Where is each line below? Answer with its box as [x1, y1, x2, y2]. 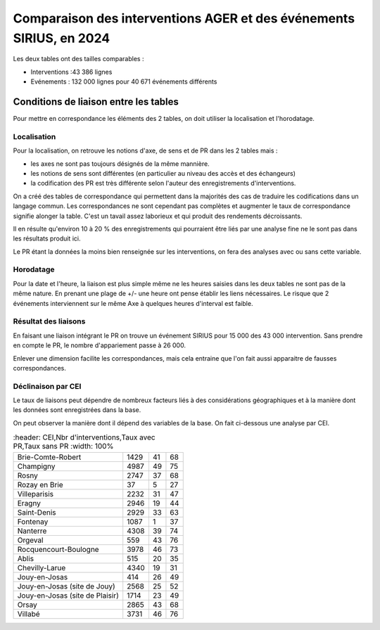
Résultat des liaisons [13, 316, 86, 326]
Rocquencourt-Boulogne [17, 544, 99, 554]
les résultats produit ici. [13, 234, 81, 243]
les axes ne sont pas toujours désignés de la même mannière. [30, 159, 210, 168]
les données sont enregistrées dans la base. [13, 406, 141, 414]
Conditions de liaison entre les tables [13, 96, 179, 108]
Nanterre [17, 526, 47, 536]
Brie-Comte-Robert [17, 452, 82, 462]
